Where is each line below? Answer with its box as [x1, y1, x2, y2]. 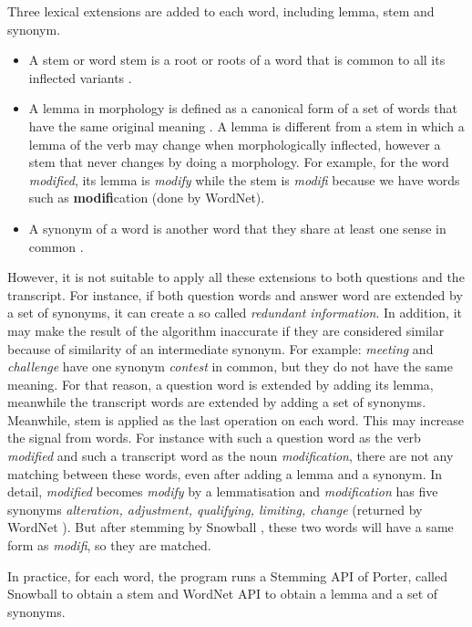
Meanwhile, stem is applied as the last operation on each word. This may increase [7, 410, 465, 429]
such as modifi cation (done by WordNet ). [28, 188, 265, 207]
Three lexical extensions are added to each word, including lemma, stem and [7, 2, 435, 20]
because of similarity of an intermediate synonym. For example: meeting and [7, 339, 434, 358]
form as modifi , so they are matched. [7, 536, 211, 555]
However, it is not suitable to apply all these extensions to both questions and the [7, 267, 465, 287]
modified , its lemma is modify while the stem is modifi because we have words [28, 170, 460, 189]
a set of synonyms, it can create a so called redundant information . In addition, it [7, 303, 463, 322]
